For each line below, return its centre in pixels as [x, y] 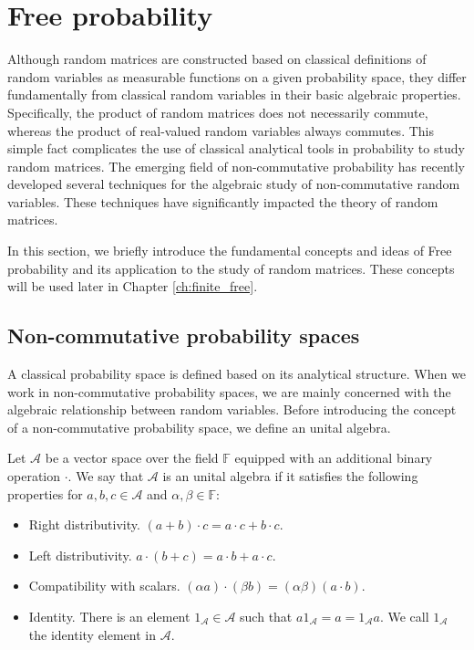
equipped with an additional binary [334, 458]
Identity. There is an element [109, 616]
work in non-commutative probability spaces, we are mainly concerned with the [229, 391]
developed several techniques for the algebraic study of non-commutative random [234, 184]
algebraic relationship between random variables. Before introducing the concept [232, 409]
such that [266, 616]
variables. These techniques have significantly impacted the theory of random [223, 201]
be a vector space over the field [132, 458]
